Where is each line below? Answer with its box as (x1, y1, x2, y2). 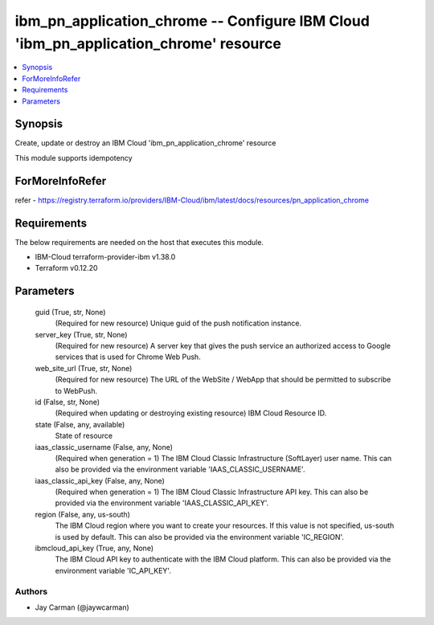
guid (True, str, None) (35, 307, 106, 317)
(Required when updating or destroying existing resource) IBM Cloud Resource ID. (55, 408, 327, 418)
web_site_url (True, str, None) (35, 363, 133, 373)
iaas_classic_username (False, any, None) (35, 442, 173, 451)
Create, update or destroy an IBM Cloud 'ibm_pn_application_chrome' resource (14, 138, 276, 148)
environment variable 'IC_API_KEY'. (55, 566, 172, 575)
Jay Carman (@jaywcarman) (35, 603, 130, 612)
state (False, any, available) (35, 419, 125, 429)
